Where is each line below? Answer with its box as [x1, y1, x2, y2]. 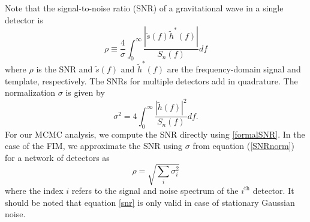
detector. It [252, 184, 294, 196]
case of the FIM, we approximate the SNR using [5, 139, 183, 152]
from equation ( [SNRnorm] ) [192, 139, 294, 152]
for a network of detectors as [5, 151, 110, 163]
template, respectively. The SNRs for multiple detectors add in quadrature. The [5, 74, 298, 87]
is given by [65, 86, 105, 99]
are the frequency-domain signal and [167, 63, 301, 75]
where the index [5, 184, 64, 196]
